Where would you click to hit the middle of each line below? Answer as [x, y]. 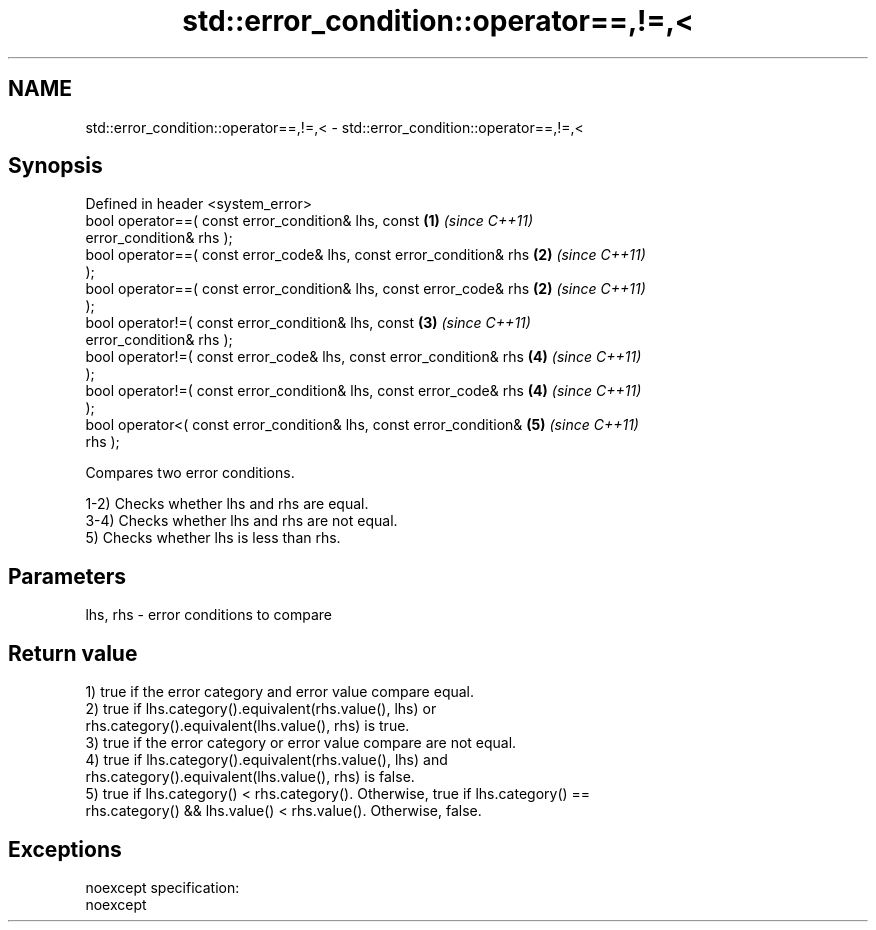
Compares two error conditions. [190, 473]
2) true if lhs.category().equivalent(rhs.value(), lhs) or [261, 709]
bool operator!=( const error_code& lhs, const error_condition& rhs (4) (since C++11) [363, 357]
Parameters [67, 576]
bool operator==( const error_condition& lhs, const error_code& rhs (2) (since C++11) [365, 289]
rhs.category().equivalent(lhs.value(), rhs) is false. [250, 777]
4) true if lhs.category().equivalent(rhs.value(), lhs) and [266, 760]
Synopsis [55, 166]
